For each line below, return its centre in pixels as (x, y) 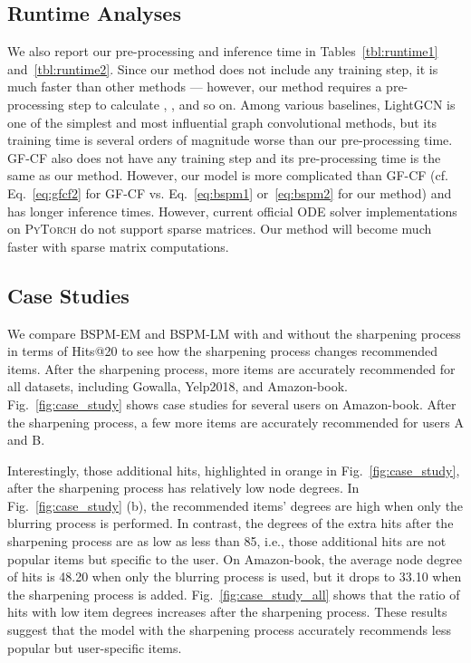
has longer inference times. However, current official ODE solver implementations (232, 211)
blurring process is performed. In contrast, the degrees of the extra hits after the (231, 523)
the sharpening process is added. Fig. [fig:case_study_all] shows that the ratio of (234, 594)
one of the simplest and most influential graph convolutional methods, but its (222, 122)
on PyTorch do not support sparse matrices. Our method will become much (220, 229)
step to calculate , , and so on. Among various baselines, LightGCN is (262, 104)
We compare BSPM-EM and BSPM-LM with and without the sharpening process (234, 333)
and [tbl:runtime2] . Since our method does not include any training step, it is (223, 68)
